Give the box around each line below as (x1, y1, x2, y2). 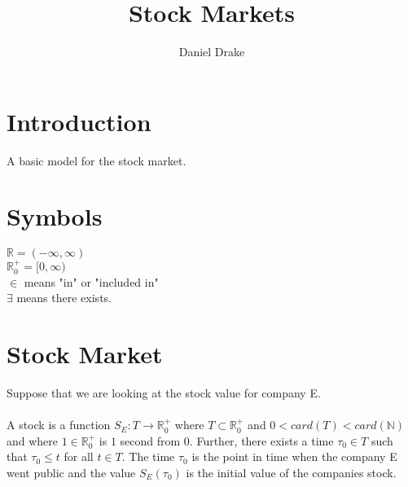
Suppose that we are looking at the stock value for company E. (7, 384, 321, 401)
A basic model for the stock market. (7, 151, 186, 169)
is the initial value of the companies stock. (186, 463, 397, 480)
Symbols (7, 200, 103, 233)
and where (7, 432, 59, 449)
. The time (121, 448, 175, 465)
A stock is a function (7, 416, 111, 433)
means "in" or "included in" (24, 273, 159, 290)
